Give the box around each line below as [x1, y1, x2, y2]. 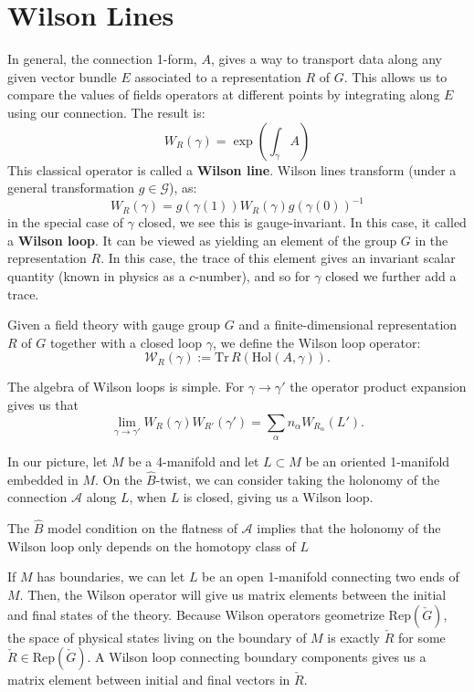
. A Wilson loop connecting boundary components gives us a [87, 647, 427, 666]
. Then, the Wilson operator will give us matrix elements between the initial [19, 584, 447, 603]
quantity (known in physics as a [7, 266, 185, 285]
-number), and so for [195, 266, 311, 285]
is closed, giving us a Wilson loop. [183, 488, 374, 507]
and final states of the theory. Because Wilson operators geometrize [7, 604, 384, 624]
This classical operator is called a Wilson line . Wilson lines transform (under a [7, 160, 457, 179]
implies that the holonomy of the [257, 519, 441, 538]
